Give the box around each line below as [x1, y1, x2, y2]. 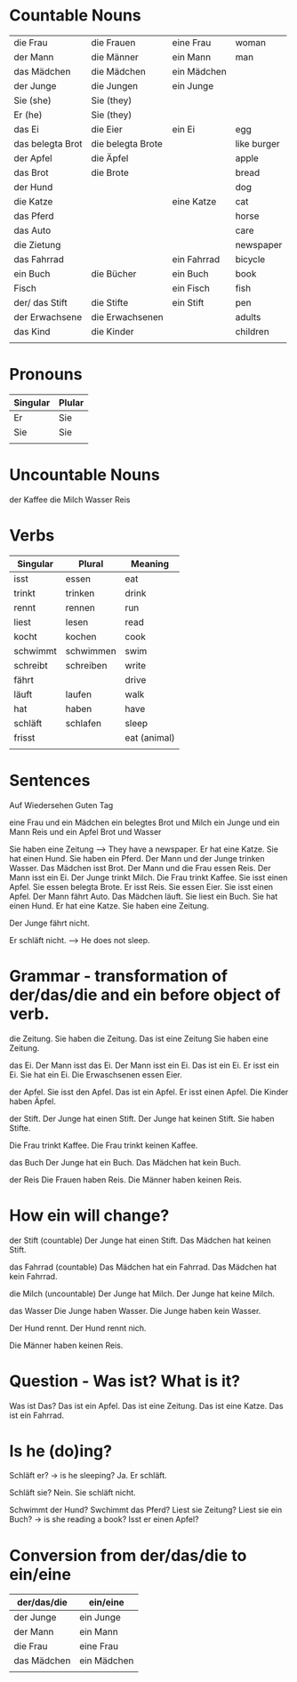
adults [235, 310, 261, 323]
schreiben [65, 659, 108, 671]
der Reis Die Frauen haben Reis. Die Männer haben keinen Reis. [9, 1174, 243, 1185]
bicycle [235, 252, 266, 265]
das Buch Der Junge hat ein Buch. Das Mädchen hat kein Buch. [9, 1157, 242, 1167]
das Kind [13, 325, 51, 338]
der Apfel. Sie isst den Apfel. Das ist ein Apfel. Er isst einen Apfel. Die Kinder [9, 1086, 289, 1097]
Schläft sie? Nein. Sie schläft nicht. [9, 1487, 136, 1498]
